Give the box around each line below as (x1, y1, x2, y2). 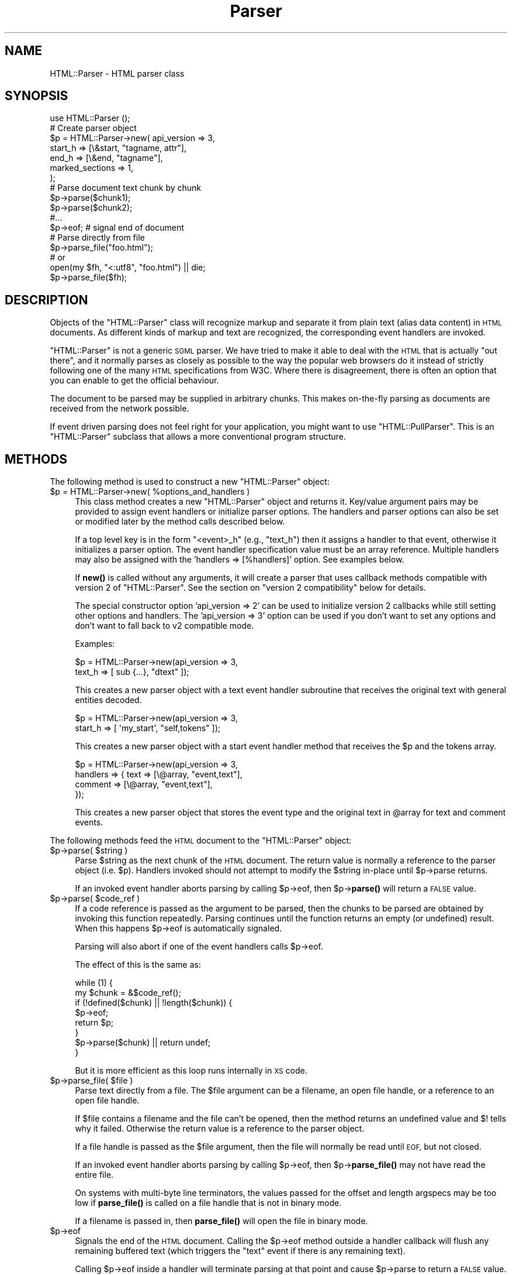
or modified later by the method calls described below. (75, 516, 285, 527)
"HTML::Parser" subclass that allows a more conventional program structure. (50, 431, 346, 442)
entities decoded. (75, 695, 142, 705)
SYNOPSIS (5, 88, 68, 104)
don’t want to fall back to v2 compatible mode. (75, 621, 254, 631)
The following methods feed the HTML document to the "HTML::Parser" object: (50, 835, 352, 846)
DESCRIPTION (5, 292, 88, 307)
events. (75, 817, 103, 828)
